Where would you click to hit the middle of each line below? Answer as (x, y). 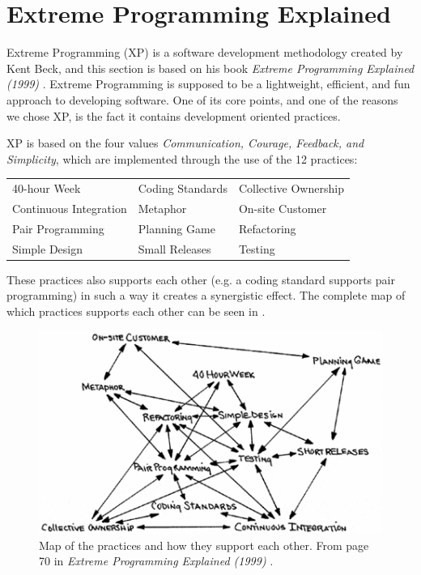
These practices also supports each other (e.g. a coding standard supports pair (201, 279)
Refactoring (267, 228)
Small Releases (174, 248)
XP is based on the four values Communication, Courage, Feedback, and (185, 143)
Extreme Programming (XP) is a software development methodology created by (205, 52)
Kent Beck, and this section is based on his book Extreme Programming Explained (210, 68)
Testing (257, 248)
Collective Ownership (291, 188)
